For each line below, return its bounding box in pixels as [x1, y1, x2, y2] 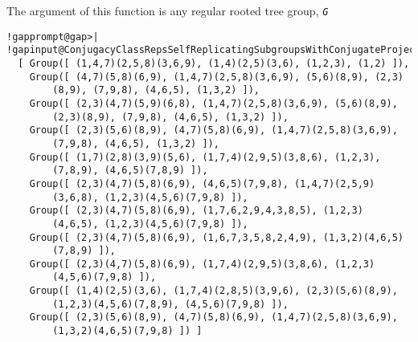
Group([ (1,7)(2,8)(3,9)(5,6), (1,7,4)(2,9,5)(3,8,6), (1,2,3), [29, 151, 381, 163]
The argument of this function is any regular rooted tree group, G [6, 2, 329, 18]
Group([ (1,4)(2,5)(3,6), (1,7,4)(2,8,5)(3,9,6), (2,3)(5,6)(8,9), [29, 285, 398, 297]
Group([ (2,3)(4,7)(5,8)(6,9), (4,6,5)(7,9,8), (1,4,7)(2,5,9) [29, 177, 375, 189]
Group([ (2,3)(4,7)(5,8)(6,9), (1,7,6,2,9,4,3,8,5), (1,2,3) [29, 205, 363, 217]
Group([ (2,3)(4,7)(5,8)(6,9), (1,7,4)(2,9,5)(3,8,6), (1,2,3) [29, 258, 375, 270]
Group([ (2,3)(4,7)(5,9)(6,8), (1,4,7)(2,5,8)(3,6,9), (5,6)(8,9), [29, 97, 398, 109]
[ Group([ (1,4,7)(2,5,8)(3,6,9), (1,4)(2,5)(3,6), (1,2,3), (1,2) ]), [18, 57, 410, 69]
